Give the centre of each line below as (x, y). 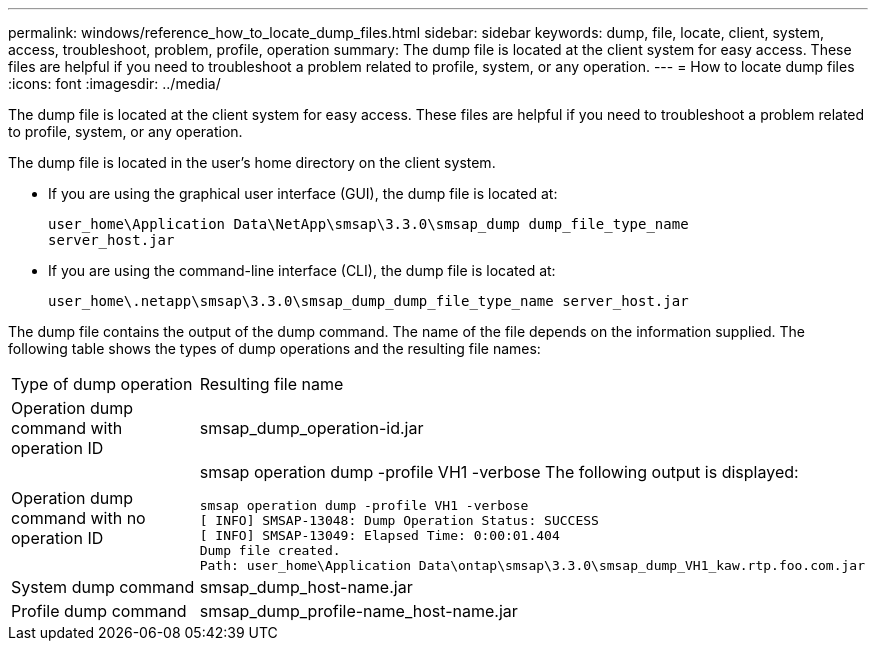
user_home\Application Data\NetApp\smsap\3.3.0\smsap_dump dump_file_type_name (368, 224)
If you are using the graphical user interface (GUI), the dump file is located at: (303, 193)
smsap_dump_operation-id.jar (311, 428)
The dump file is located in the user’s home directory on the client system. (252, 162)
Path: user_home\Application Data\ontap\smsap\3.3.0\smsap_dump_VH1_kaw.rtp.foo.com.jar (532, 565)
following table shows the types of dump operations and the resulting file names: (274, 348)
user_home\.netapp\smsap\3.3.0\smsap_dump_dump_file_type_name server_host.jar (368, 301)
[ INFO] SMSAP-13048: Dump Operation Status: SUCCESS (399, 520)
